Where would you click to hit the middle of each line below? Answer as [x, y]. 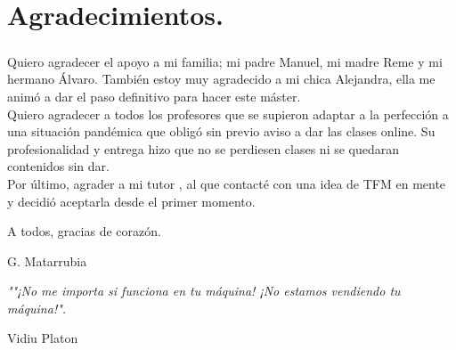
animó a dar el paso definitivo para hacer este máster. [154, 96]
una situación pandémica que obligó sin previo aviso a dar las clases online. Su [221, 131]
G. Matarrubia [47, 260]
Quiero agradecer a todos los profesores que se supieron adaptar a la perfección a [228, 114]
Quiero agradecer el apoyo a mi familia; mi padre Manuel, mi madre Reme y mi [225, 61]
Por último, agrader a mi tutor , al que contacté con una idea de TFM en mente [227, 183]
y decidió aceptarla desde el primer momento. [131, 201]
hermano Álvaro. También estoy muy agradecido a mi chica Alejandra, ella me [221, 79]
